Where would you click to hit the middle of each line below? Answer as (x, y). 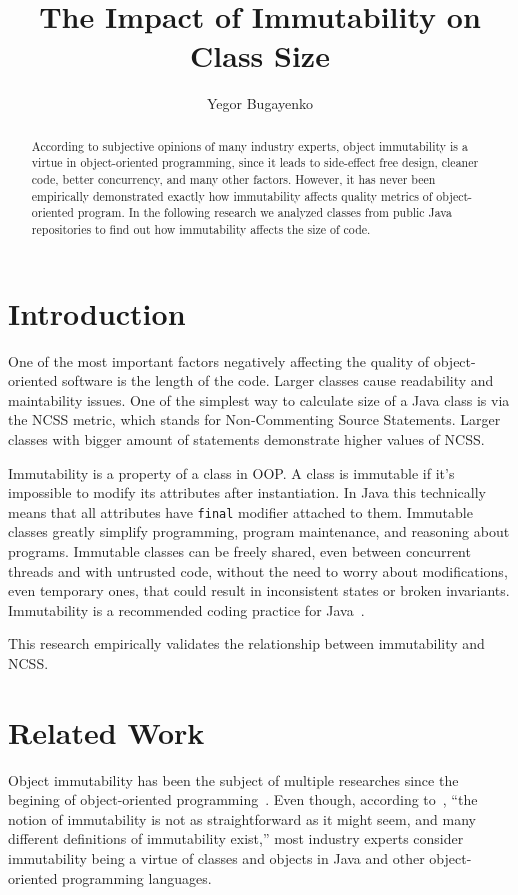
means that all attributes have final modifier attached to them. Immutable (240, 511)
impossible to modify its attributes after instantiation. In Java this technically (247, 492)
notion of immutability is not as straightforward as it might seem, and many (242, 818)
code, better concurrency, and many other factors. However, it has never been (233, 179)
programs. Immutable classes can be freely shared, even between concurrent (239, 550)
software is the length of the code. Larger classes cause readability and (278, 380)
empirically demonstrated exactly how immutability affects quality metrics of (232, 195)
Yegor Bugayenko (259, 103)
